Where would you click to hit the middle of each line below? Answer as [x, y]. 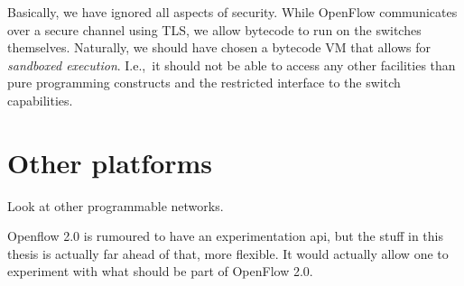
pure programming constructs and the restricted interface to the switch [204, 83]
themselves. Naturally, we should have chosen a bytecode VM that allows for [219, 47]
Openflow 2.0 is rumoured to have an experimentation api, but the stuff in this [225, 236]
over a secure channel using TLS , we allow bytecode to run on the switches [214, 29]
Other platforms [110, 162]
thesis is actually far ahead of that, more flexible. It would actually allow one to [228, 253]
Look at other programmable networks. [116, 205]
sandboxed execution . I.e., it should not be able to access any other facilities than [232, 65]
